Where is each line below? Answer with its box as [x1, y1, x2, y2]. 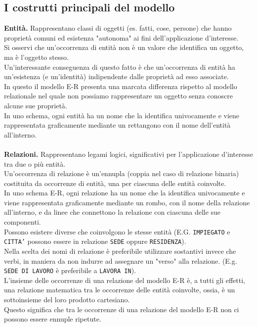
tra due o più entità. [4, 158, 66, 169]
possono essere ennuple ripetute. [4, 314, 101, 324]
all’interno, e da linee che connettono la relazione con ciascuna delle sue [4, 207, 221, 217]
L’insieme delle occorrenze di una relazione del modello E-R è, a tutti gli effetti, [4, 275, 246, 285]
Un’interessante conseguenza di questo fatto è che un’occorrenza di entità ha [4, 61, 235, 72]
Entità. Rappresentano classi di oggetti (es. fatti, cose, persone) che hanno [4, 23, 232, 33]
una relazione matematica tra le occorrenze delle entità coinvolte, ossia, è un [4, 284, 235, 295]
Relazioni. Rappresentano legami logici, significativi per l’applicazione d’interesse [4, 148, 253, 159]
